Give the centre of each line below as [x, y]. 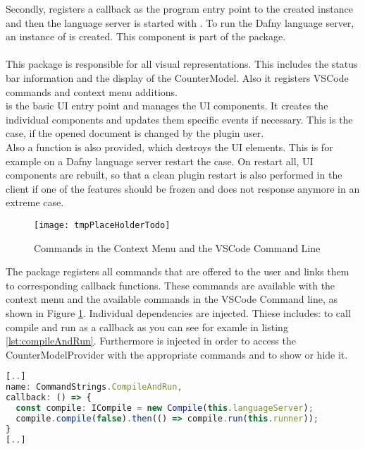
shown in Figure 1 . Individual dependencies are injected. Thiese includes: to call [178, 312]
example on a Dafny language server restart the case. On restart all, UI [160, 161]
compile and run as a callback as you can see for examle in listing [147, 327]
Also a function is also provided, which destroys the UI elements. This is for [169, 146]
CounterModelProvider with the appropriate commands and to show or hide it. [177, 354]
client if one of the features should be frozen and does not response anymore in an [183, 188]
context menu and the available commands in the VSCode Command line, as [172, 299]
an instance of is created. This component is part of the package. [146, 36]
